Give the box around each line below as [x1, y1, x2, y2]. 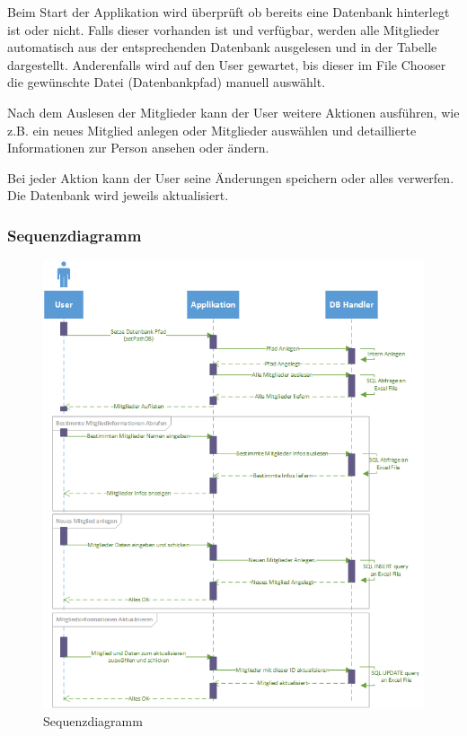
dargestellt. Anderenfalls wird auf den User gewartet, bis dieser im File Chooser [7, 55, 446, 74]
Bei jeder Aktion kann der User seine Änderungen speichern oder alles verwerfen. [7, 168, 454, 187]
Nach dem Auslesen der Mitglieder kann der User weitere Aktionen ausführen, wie [7, 102, 460, 121]
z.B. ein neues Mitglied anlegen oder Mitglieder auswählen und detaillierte [7, 120, 417, 139]
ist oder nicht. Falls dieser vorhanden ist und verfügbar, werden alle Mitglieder [7, 20, 440, 39]
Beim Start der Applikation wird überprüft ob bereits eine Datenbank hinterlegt [7, 3, 450, 21]
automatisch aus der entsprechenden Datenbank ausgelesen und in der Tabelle [7, 38, 437, 57]
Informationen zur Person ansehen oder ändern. [7, 138, 269, 157]
